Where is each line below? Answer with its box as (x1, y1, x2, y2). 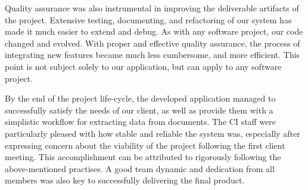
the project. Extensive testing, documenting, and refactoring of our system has (5, 13, 292, 26)
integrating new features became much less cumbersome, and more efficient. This (5, 48, 300, 61)
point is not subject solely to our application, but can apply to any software (5, 60, 282, 72)
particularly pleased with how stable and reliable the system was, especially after (5, 127, 300, 139)
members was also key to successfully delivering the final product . (5, 174, 245, 186)
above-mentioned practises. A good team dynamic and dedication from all (5, 162, 275, 174)
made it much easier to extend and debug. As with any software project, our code (5, 25, 303, 38)
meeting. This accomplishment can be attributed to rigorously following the (5, 151, 281, 163)
